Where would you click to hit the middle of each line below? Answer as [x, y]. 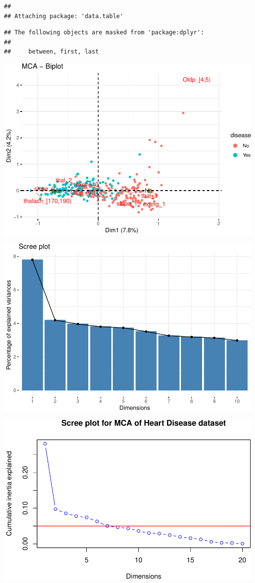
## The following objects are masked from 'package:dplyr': [104, 33]
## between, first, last [51, 52]
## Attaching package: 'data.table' [64, 16]
